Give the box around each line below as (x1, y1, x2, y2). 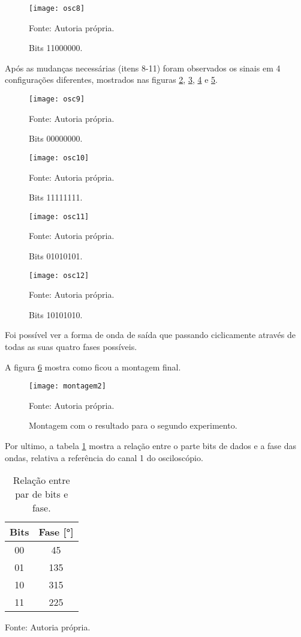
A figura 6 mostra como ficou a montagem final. (5, 360, 181, 373)
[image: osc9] (29, 95, 85, 104)
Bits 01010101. (29, 249, 83, 262)
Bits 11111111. (29, 191, 83, 204)
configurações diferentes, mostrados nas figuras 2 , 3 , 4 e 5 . (5, 73, 218, 86)
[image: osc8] (29, 4, 85, 13)
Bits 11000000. (29, 41, 83, 54)
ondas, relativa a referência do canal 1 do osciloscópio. (5, 451, 203, 463)
